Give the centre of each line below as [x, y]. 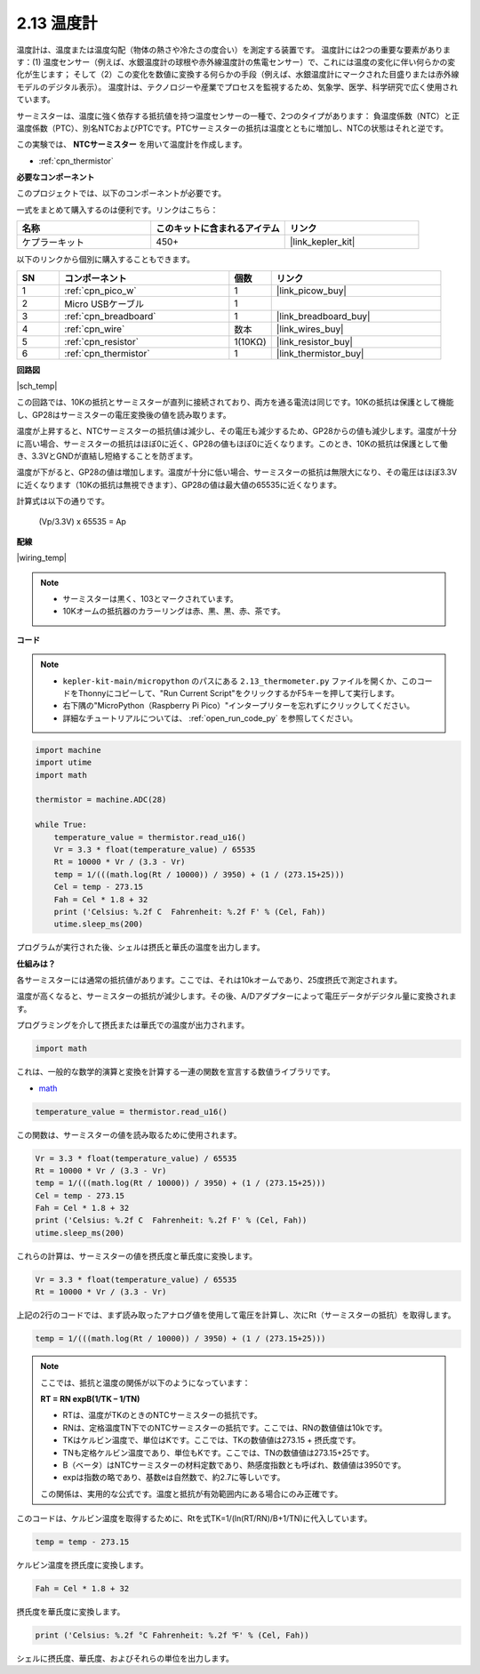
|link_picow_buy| [311, 291]
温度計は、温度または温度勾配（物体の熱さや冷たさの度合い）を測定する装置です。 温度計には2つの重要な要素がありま [234, 50]
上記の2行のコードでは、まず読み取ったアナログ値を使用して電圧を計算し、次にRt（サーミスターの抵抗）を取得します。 [236, 1315]
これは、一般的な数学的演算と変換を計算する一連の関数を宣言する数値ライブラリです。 [176, 1072]
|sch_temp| [37, 386]
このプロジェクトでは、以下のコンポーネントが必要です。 [121, 193]
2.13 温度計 [57, 23]
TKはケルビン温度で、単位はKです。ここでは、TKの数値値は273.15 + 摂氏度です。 [212, 1440]
